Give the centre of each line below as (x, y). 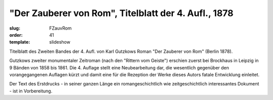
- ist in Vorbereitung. (31, 91)
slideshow (60, 42)
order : (16, 35)
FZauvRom (60, 28)
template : (20, 42)
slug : (15, 28)
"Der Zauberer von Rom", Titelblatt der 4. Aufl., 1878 (121, 13)
